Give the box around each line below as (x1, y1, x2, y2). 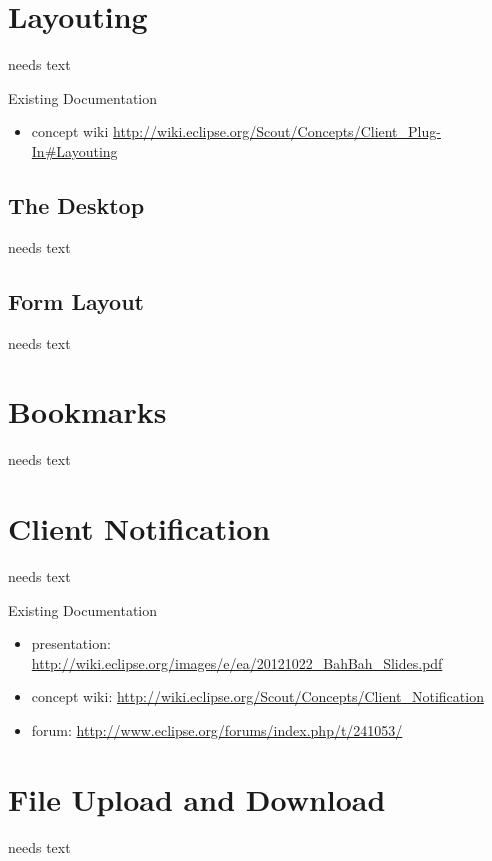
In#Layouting (31, 140, 118, 161)
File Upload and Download (8, 778, 386, 819)
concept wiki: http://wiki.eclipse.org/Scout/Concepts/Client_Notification (31, 686, 484, 707)
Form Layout (8, 285, 144, 316)
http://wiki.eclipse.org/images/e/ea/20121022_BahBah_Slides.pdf (31, 652, 443, 673)
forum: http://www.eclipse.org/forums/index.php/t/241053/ (31, 719, 403, 740)
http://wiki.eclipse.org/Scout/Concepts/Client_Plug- (113, 121, 441, 142)
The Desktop (8, 189, 145, 220)
